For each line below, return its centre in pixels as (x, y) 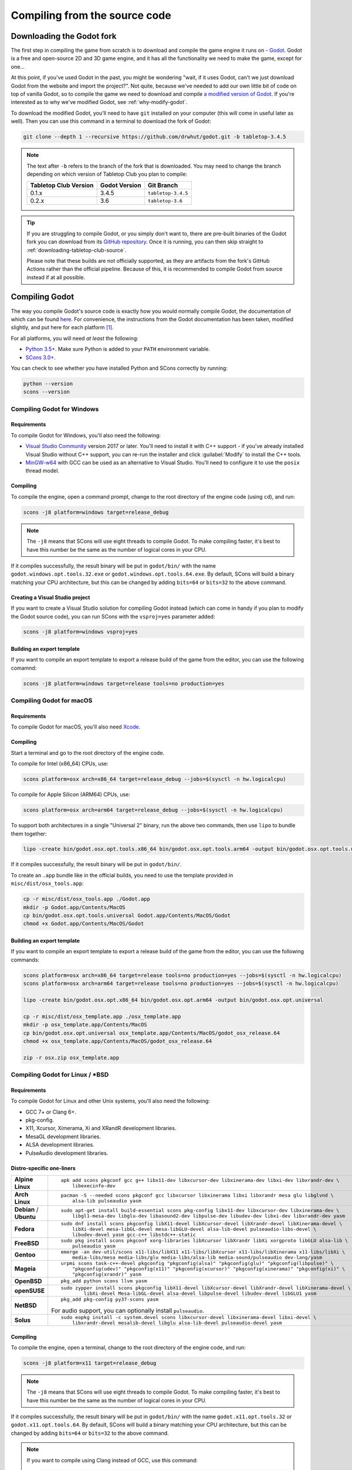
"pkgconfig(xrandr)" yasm (107, 1274)
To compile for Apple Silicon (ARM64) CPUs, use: (70, 794)
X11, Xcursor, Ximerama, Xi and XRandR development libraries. (101, 1128)
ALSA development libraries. (60, 1145)
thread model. (43, 471)
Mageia (25, 1269)
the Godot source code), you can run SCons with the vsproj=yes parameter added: (113, 616)
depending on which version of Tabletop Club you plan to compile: (107, 174)
